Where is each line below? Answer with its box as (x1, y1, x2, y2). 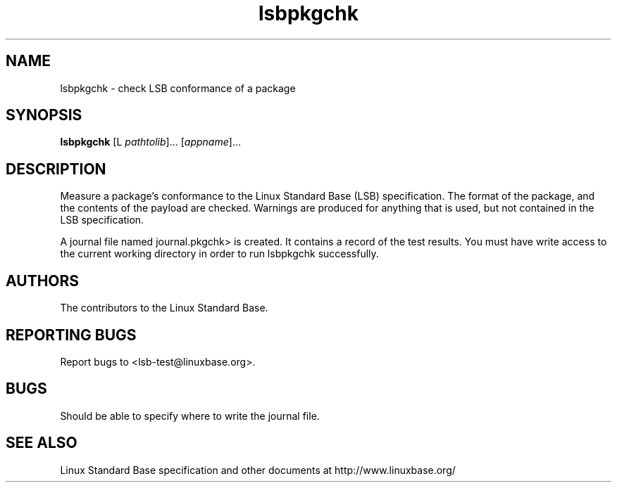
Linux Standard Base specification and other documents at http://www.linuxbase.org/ (60, 463, 456, 476)
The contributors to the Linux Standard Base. (60, 302, 268, 314)
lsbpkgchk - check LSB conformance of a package (60, 82, 296, 94)
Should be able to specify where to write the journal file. (60, 409, 320, 422)
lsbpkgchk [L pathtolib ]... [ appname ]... (60, 136, 242, 148)
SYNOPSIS (6, 106, 82, 124)
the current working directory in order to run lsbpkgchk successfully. (60, 248, 379, 260)
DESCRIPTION (6, 160, 106, 178)
